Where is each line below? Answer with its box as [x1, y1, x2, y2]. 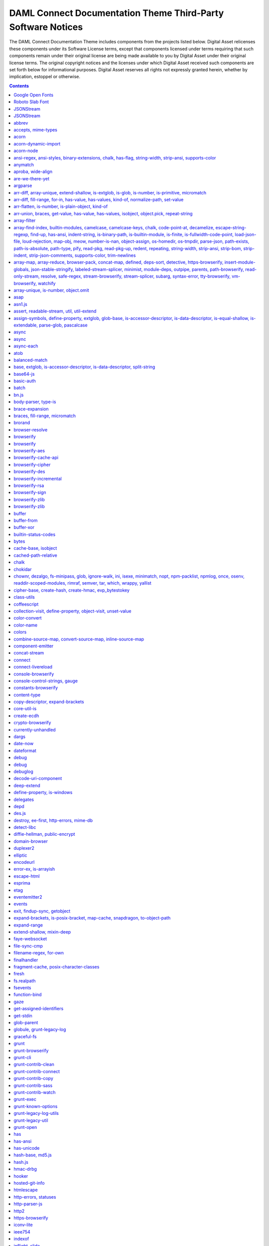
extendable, [13, 322, 38, 328]
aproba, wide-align [13, 168, 52, 174]
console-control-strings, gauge [13, 678, 78, 684]
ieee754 [13, 1229, 31, 1235]
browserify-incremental [13, 475, 62, 481]
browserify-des [13, 468, 45, 474]
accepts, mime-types [13, 127, 57, 133]
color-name [13, 622, 37, 628]
